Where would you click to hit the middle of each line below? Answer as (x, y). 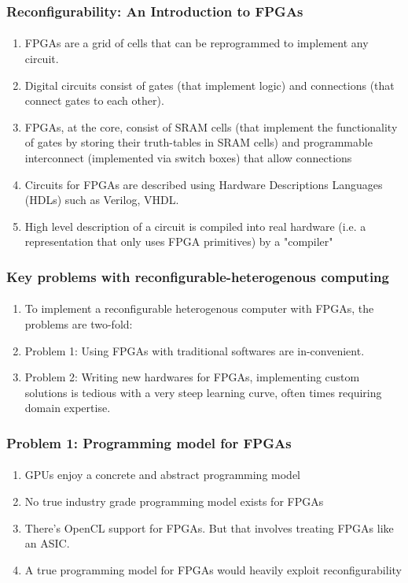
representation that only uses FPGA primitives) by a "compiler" (179, 241)
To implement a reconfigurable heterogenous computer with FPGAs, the (199, 308)
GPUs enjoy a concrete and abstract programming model (163, 475)
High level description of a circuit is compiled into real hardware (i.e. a (195, 226)
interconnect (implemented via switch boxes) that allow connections (188, 158)
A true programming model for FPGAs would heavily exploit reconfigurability (213, 569)
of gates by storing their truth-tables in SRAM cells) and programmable (198, 142)
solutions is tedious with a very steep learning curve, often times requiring (203, 392)
